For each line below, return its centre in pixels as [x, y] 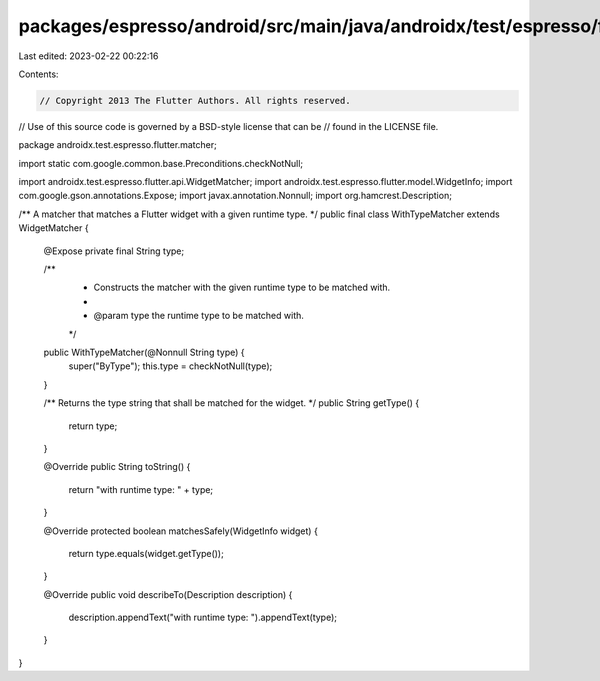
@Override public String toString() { [117, 467]
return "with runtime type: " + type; [141, 489]
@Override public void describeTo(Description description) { [168, 594]
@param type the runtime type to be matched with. [199, 316]
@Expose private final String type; [114, 251]
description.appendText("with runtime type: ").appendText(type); [203, 617]
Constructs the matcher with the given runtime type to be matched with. [242, 287]
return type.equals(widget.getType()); [146, 553]
